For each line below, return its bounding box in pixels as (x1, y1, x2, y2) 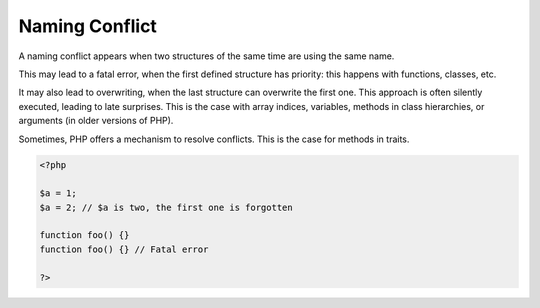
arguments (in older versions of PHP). (18, 115, 174, 127)
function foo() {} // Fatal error (39, 243, 209, 255)
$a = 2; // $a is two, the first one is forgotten (39, 201, 294, 213)
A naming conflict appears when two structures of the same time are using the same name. (18, 50, 395, 62)
